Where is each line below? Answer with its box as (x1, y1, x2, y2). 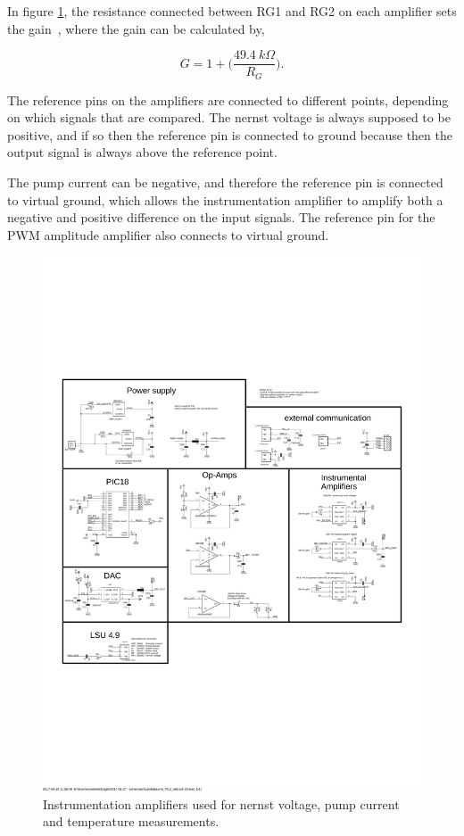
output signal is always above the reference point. (7, 143, 278, 161)
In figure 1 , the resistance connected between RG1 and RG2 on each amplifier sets (7, 2, 457, 20)
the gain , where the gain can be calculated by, (7, 19, 265, 37)
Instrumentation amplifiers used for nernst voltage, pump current (43, 794, 400, 813)
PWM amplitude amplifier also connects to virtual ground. (7, 225, 329, 244)
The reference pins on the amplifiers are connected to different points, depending (7, 90, 449, 109)
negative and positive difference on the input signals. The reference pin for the (7, 208, 435, 227)
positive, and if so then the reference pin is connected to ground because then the (7, 125, 452, 144)
